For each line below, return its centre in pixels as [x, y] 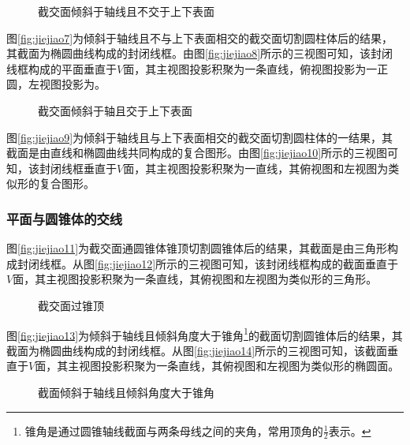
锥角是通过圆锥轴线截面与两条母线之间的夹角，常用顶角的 [174, 430]
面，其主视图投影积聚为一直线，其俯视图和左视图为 [256, 168]
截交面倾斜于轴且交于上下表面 [115, 110]
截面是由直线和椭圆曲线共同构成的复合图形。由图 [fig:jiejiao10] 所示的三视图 [197, 153]
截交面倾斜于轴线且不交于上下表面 [126, 11]
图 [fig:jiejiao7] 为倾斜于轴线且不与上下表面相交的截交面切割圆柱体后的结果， [200, 37]
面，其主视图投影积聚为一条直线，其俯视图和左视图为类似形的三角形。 [195, 279]
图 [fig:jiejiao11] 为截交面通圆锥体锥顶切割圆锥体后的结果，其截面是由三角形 [197, 248]
